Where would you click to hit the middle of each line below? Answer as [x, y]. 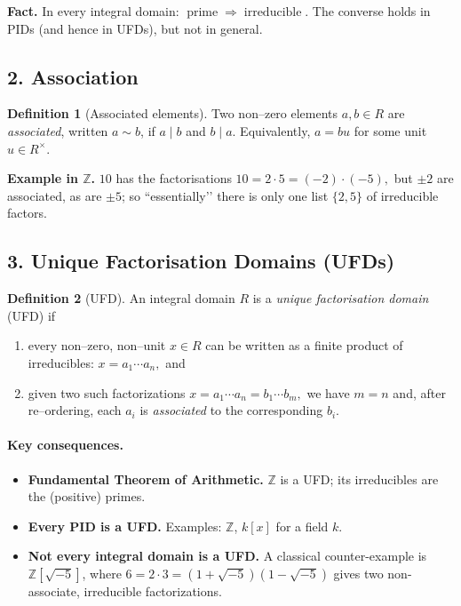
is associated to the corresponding [231, 410]
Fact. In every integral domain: [93, 11]
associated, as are [55, 195]
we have [328, 392]
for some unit [390, 130]
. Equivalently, [271, 130]
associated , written [58, 130]
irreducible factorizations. [153, 590]
